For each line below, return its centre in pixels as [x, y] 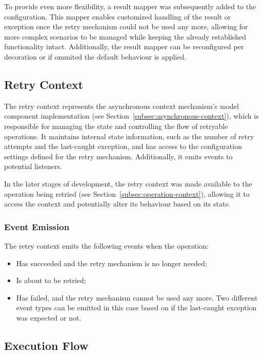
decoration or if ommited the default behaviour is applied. [95, 56]
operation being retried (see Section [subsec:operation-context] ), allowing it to [127, 193]
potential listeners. [33, 166]
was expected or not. [49, 317]
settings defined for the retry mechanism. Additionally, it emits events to [118, 156]
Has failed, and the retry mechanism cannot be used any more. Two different [137, 297]
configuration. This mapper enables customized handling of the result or [118, 16]
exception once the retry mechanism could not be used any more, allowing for [126, 26]
